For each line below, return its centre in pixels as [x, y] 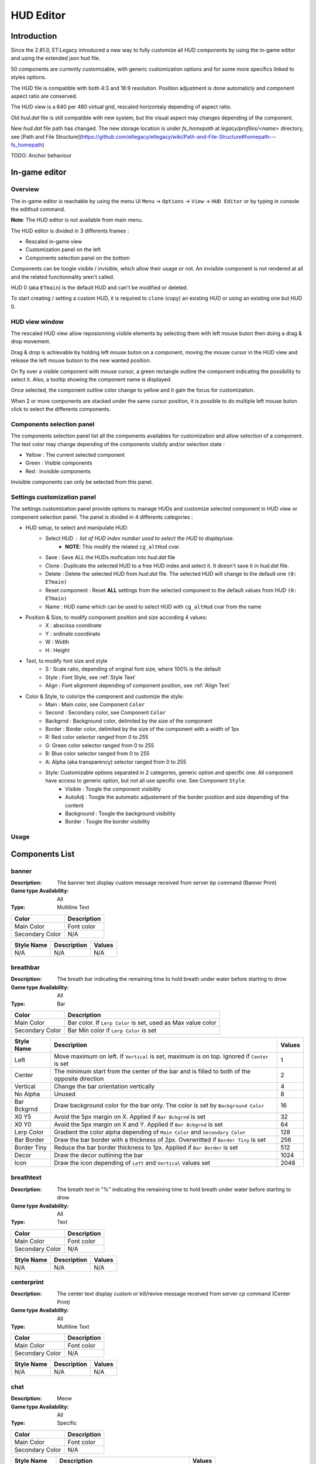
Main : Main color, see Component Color [95, 704]
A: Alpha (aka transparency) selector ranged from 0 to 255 [116, 762]
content [75, 805]
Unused [65, 1094]
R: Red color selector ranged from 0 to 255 [97, 737]
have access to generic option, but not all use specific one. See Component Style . [146, 781]
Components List [43, 854]
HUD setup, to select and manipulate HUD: [77, 528]
